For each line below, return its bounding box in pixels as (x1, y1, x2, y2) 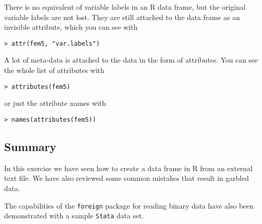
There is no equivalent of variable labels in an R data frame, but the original (4, 2, 246, 12)
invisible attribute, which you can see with (4, 22, 138, 32)
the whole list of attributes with (4, 65, 105, 76)
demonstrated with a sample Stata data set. (4, 210, 144, 221)
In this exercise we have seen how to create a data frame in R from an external (4, 162, 253, 173)
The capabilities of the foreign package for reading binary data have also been (4, 200, 254, 211)
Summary (4, 138, 57, 154)
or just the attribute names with (4, 98, 106, 108)
